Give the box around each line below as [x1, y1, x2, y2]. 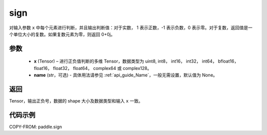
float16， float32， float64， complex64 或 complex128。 [34, 65, 152, 71]
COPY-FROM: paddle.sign [9, 124, 62, 130]
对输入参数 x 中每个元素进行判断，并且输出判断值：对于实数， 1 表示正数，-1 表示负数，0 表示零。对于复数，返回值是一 [9, 25, 253, 31]
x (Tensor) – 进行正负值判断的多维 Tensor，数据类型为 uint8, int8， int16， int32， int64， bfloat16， [34, 58, 239, 64]
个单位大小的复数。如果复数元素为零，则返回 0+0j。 [9, 31, 116, 37]
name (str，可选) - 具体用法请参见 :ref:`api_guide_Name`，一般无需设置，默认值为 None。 [34, 72, 218, 78]
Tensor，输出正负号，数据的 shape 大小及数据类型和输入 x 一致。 [9, 98, 143, 104]
